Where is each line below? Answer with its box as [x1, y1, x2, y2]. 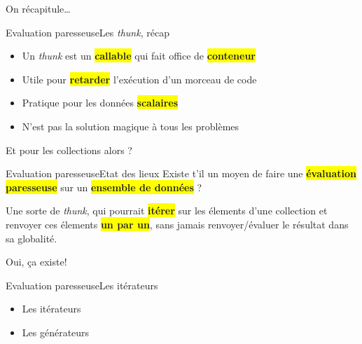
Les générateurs [22, 324, 90, 339]
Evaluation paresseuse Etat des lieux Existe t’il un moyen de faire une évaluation [6, 166, 356, 181]
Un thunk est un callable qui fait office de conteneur [22, 48, 256, 63]
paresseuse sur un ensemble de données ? [6, 179, 202, 194]
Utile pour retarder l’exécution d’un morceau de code [22, 71, 257, 86]
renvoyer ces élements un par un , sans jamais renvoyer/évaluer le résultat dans [6, 216, 349, 231]
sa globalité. [6, 231, 57, 245]
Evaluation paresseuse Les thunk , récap [6, 25, 169, 39]
